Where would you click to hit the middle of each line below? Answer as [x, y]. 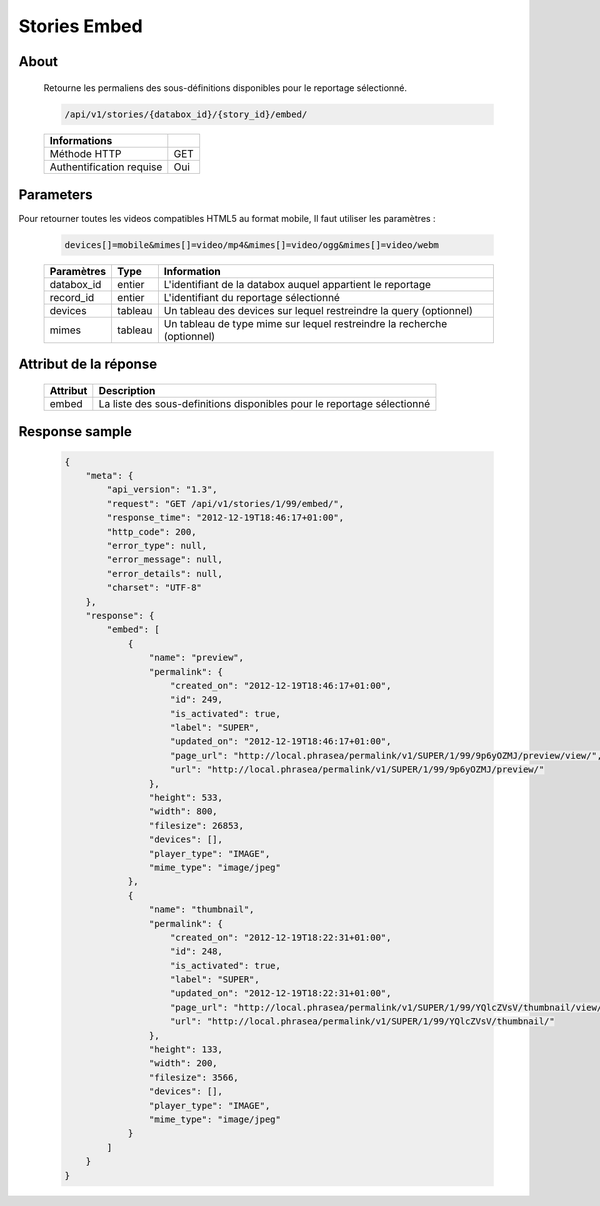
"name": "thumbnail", [201, 909]
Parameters [55, 194]
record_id [72, 298]
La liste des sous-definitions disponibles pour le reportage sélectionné [264, 404]
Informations [81, 140]
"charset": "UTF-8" [154, 588]
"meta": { [109, 476]
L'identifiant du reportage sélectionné [251, 298]
